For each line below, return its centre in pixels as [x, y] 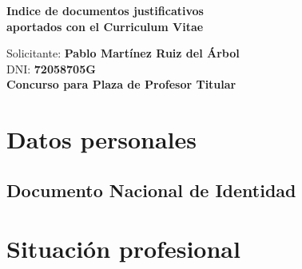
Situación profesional [123, 249]
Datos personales [101, 139]
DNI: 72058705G [51, 68]
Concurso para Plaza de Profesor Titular [121, 84]
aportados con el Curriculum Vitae [105, 26]
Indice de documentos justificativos [105, 10]
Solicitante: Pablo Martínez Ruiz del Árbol [123, 53]
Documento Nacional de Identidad [151, 190]
